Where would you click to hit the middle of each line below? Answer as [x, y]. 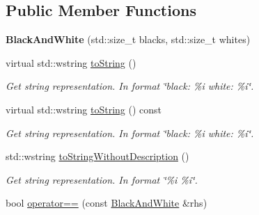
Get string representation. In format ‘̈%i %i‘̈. [102, 179]
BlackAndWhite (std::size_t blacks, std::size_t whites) [128, 39]
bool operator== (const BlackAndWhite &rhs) [107, 203]
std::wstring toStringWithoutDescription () [97, 156]
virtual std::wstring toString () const [84, 109]
